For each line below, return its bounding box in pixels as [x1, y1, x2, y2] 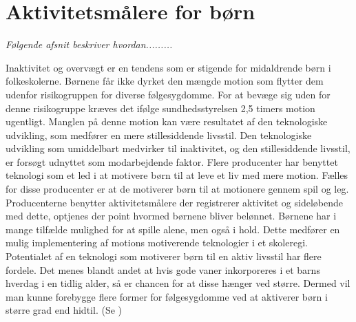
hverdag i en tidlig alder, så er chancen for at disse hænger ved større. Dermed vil [6, 276, 350, 290]
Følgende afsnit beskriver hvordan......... [6, 37, 173, 52]
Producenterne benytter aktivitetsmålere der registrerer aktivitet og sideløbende [6, 195, 344, 209]
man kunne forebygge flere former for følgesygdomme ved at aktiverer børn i [6, 289, 328, 303]
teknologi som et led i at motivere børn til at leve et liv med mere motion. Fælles [6, 168, 348, 182]
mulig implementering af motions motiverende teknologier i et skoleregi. [6, 235, 308, 250]
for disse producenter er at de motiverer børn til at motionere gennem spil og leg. [6, 182, 349, 196]
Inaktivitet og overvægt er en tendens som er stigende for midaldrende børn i [6, 60, 331, 74]
